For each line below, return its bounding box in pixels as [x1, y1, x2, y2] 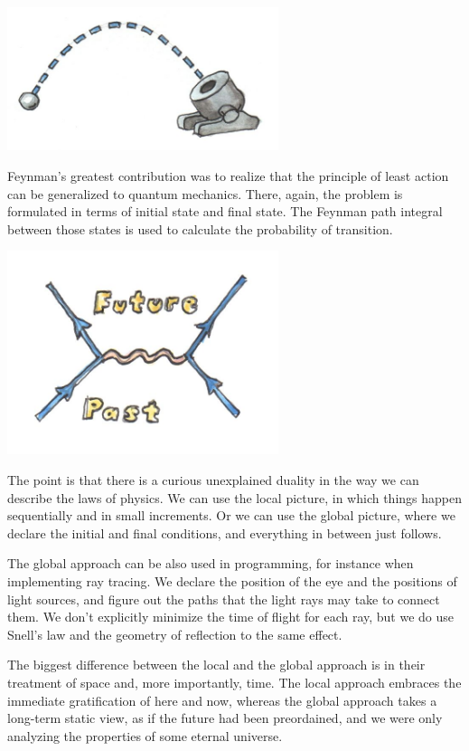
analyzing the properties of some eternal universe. [7, 726, 283, 745]
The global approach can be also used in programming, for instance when [7, 554, 414, 573]
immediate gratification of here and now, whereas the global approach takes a [7, 690, 437, 709]
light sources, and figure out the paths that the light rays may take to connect [7, 589, 440, 608]
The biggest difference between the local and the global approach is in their [7, 655, 426, 674]
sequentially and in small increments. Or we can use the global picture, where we [7, 506, 455, 525]
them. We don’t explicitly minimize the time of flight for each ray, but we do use [7, 607, 455, 626]
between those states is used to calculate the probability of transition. [7, 219, 393, 238]
